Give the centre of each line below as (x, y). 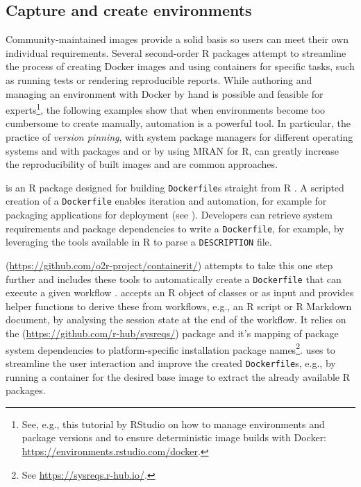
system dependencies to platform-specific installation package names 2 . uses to (170, 348)
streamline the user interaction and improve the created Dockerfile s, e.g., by (171, 362)
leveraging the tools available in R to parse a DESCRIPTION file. (139, 242)
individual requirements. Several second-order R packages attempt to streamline (176, 52)
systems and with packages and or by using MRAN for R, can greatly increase (173, 150)
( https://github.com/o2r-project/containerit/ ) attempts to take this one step (169, 265)
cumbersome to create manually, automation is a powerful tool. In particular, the (178, 123)
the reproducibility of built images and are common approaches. (142, 164)
